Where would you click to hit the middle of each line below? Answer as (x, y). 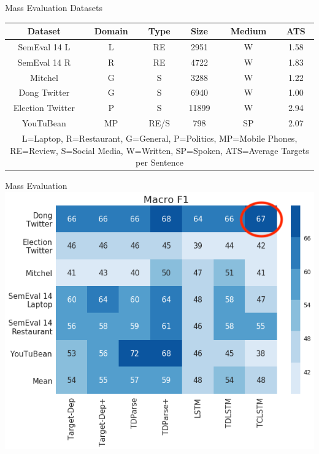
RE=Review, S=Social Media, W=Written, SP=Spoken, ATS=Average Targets (159, 150)
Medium (248, 31)
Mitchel (44, 77)
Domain (111, 31)
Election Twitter (44, 108)
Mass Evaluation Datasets (54, 7)
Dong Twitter (44, 92)
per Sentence (159, 162)
